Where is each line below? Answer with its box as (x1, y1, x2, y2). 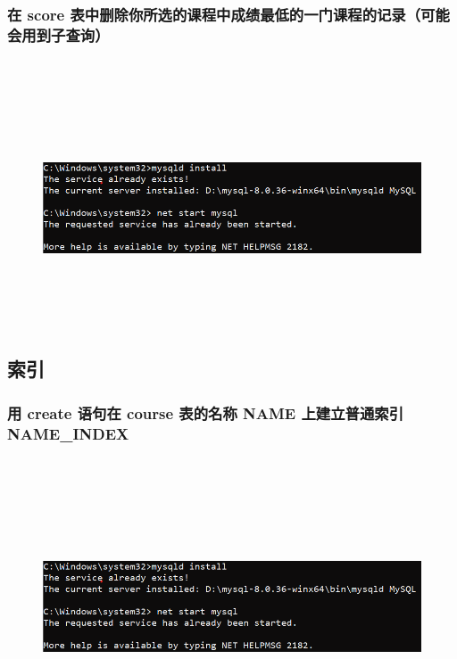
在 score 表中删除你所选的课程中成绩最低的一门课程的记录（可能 (7, 3, 450, 25)
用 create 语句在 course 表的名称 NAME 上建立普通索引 (7, 401, 403, 424)
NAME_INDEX (7, 422, 129, 444)
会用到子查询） (7, 23, 110, 45)
